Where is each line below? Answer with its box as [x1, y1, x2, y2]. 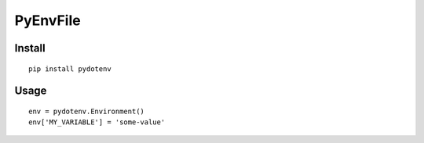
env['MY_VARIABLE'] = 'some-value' [28, 118, 166, 127]
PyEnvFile [14, 12, 82, 29]
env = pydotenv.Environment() [28, 106, 145, 116]
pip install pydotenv [28, 64, 111, 73]
